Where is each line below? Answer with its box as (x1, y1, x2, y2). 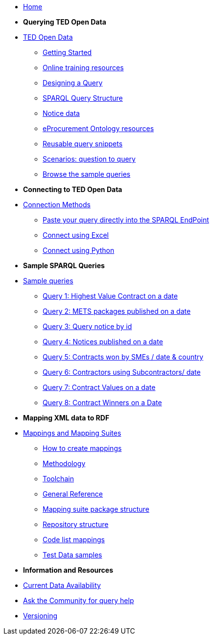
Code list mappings (43, 535, 105, 544)
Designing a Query (43, 79, 103, 87)
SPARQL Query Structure (43, 94, 123, 102)
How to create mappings (43, 444, 122, 452)
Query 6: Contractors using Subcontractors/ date (43, 368, 201, 376)
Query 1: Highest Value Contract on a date (43, 292, 178, 300)
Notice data (43, 109, 80, 117)
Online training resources (43, 63, 124, 72)
